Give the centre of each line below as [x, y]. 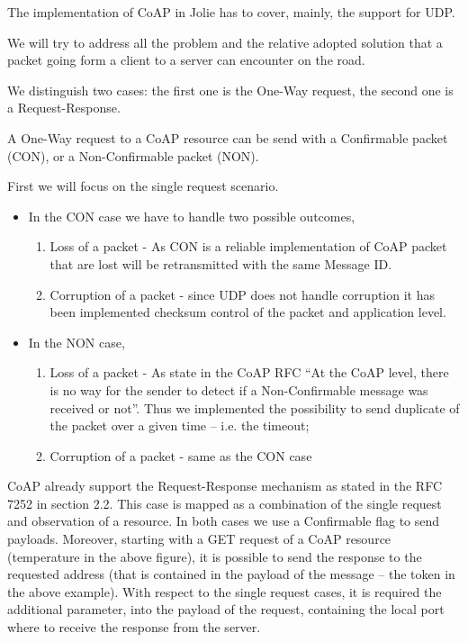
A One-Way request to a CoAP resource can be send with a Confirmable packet [228, 137]
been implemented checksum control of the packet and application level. [248, 312]
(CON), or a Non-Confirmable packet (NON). [133, 155]
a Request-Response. [64, 108]
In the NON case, [76, 342]
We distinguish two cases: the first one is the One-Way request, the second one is [230, 90]
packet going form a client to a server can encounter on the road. [186, 60]
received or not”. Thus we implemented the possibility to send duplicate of [255, 407]
